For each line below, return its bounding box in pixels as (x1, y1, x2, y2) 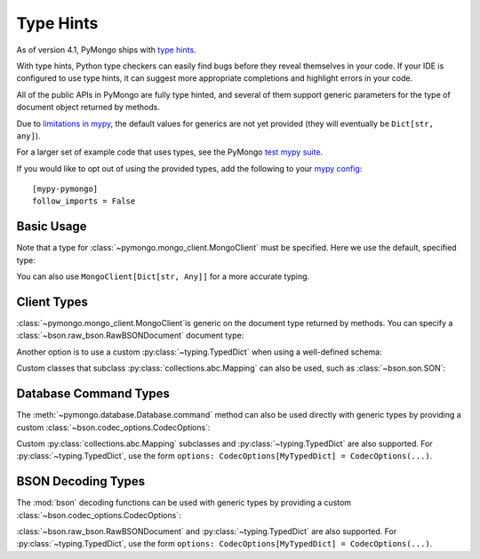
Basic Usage (16, 219, 87, 235)
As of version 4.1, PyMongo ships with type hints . (16, 44, 196, 55)
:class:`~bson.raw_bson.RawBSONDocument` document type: (16, 330, 244, 341)
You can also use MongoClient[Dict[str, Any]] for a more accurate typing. (16, 271, 310, 282)
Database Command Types (16, 387, 171, 402)
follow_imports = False (32, 196, 136, 206)
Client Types (16, 294, 89, 309)
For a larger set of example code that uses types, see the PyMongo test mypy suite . (16, 147, 324, 157)
